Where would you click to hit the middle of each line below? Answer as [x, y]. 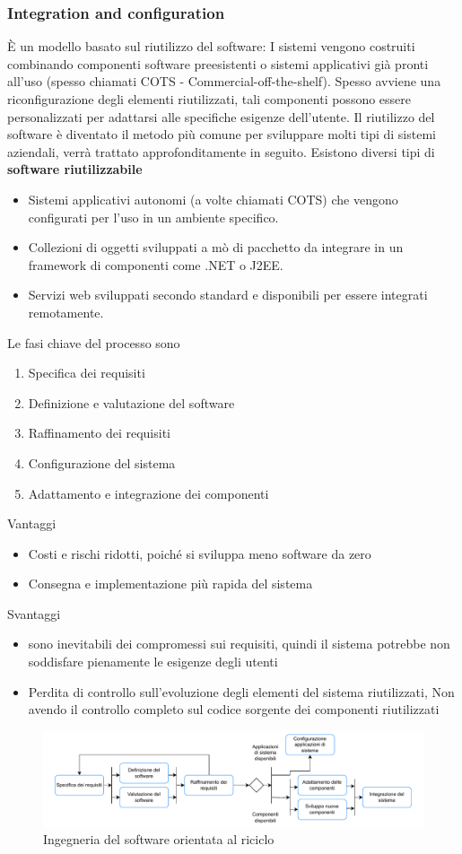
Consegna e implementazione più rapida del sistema [170, 584]
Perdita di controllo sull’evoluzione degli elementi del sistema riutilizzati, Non [241, 691]
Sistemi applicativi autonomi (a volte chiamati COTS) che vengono [213, 199]
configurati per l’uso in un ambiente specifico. [153, 217]
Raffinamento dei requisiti [99, 433]
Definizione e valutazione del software [131, 402]
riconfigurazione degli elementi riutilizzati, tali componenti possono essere [209, 99]
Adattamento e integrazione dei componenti [148, 493]
